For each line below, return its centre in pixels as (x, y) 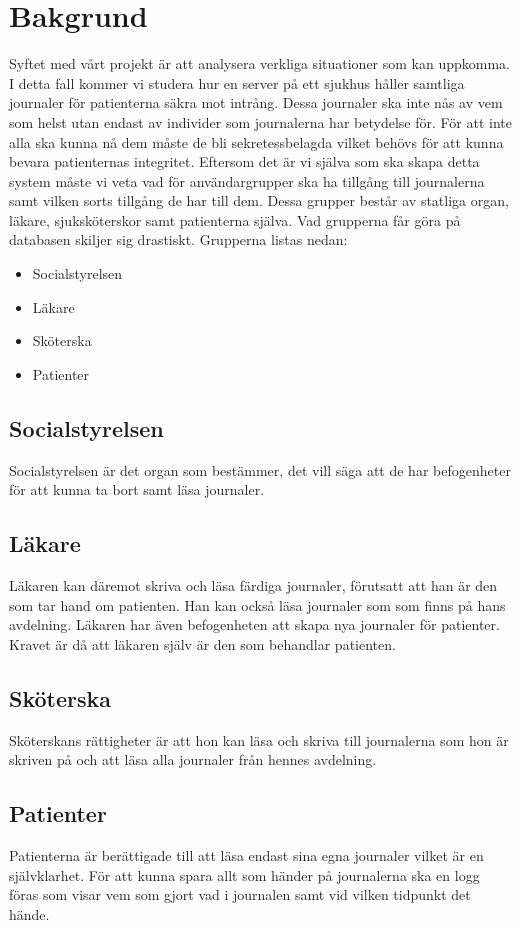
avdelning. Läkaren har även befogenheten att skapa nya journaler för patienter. (254, 624)
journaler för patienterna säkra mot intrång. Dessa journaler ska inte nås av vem (256, 102)
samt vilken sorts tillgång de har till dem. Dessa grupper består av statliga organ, (259, 200)
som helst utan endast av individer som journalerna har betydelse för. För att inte (260, 121)
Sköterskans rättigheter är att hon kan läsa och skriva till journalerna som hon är (259, 739)
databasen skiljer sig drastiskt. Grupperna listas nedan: (178, 239)
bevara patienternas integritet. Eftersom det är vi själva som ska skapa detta (244, 161)
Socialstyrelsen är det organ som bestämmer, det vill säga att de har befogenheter (260, 469)
